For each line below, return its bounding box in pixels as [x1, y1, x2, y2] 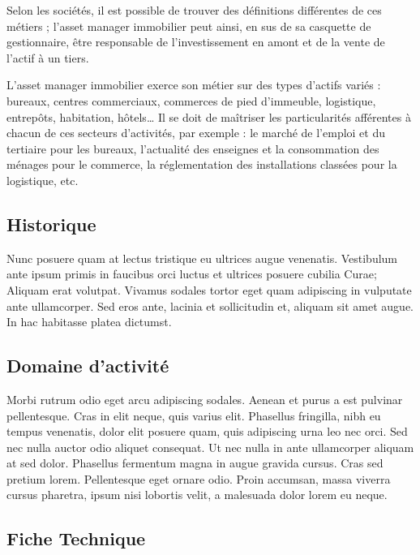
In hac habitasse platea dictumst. [6, 313, 172, 330]
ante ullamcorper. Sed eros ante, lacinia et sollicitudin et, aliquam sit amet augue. [6, 297, 414, 314]
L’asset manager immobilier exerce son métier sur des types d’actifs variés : [6, 76, 381, 93]
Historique [6, 211, 96, 236]
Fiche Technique [6, 526, 146, 551]
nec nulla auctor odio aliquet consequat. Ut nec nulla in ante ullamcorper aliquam [6, 438, 414, 455]
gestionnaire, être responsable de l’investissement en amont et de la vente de [6, 33, 385, 50]
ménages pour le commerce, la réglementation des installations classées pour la [6, 156, 397, 173]
